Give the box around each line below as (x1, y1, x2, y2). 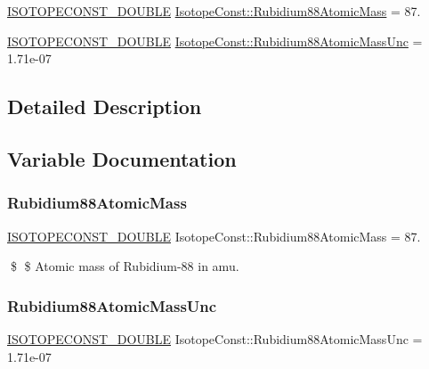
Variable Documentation (7, 144, 237, 172)
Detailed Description (7, 93, 202, 120)
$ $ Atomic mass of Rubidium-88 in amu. (10, 257, 239, 275)
